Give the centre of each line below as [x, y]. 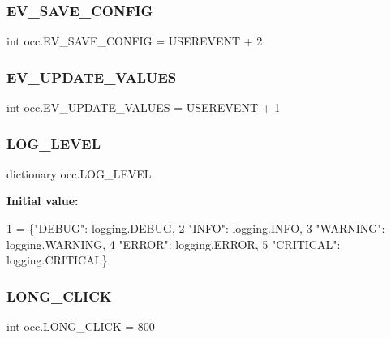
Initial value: [43, 201]
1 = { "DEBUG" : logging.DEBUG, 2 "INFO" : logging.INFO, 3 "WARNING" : [196, 228]
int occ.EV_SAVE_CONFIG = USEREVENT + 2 [135, 41]
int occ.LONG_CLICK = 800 [81, 326]
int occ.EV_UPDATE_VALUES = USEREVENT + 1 [144, 107]
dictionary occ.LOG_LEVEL [79, 173]
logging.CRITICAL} [57, 260]
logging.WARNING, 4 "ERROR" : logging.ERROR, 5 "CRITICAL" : [174, 244]
